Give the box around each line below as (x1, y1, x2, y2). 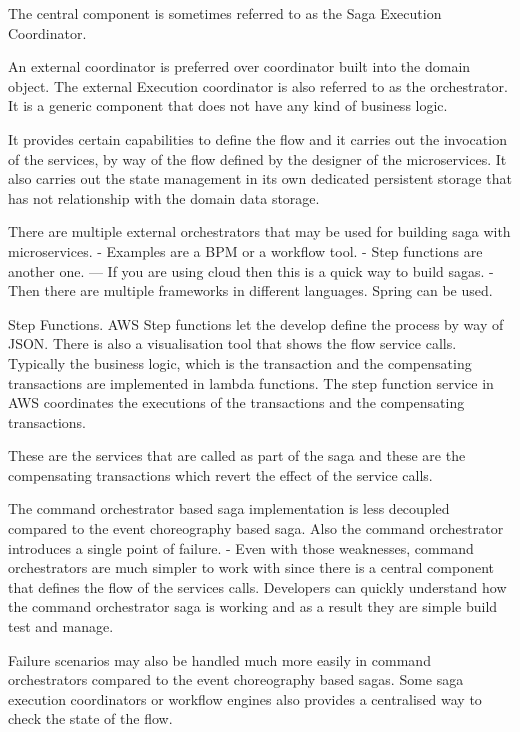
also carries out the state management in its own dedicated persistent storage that (8, 168, 512, 189)
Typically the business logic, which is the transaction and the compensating (8, 352, 472, 373)
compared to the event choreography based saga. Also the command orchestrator (8, 518, 504, 539)
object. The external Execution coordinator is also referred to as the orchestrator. (8, 75, 508, 96)
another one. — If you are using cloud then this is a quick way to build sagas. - (8, 260, 494, 281)
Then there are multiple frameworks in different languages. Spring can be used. (8, 280, 493, 301)
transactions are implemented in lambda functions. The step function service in (8, 372, 494, 393)
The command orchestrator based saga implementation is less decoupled (8, 498, 450, 519)
